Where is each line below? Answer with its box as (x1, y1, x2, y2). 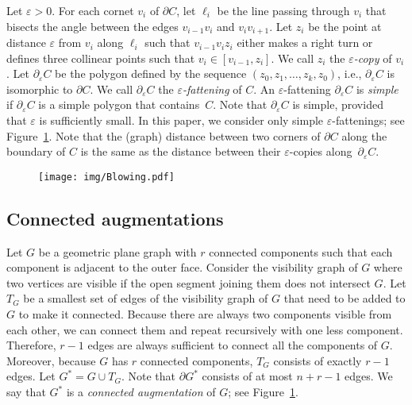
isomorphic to (6, 80, 73, 97)
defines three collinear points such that (6, 49, 195, 66)
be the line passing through (217, 2, 350, 18)
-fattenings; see (332, 112, 405, 129)
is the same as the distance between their (80, 143, 281, 160)
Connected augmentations (6, 206, 224, 230)
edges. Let (6, 368, 56, 384)
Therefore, (6, 337, 56, 353)
